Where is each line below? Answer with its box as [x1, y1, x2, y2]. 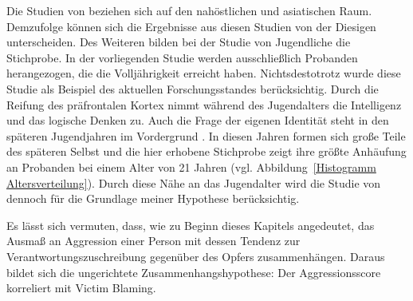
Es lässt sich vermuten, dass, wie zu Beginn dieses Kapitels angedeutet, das [6, 216, 375, 233]
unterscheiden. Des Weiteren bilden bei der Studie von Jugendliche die [6, 34, 351, 50]
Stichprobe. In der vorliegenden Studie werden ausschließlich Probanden [6, 49, 358, 65]
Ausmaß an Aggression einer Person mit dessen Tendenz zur [6, 232, 301, 249]
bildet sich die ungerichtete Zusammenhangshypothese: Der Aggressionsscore [6, 263, 381, 280]
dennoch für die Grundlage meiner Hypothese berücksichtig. [6, 190, 300, 207]
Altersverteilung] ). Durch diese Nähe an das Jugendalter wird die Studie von [6, 174, 381, 191]
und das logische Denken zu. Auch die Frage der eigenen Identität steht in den [6, 112, 389, 129]
